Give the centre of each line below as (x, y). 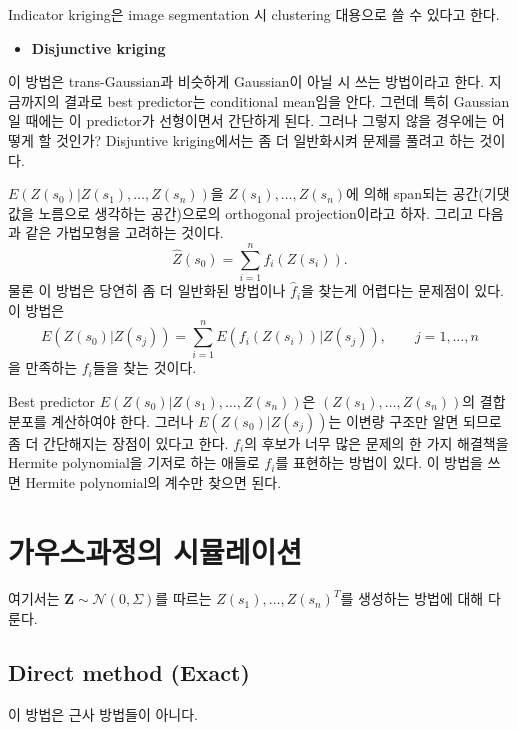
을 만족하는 (43, 367)
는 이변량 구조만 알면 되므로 (415, 420)
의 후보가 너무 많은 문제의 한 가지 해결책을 (376, 442)
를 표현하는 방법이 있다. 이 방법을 (379, 462)
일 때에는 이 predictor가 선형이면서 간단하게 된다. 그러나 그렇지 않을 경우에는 (248, 120)
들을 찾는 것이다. (144, 367)
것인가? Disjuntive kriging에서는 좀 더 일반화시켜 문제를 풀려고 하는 (265, 139)
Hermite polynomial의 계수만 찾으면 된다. (153, 481)
